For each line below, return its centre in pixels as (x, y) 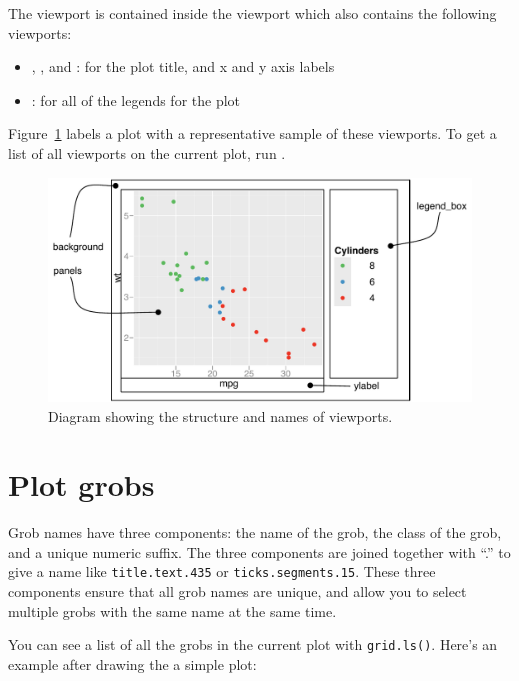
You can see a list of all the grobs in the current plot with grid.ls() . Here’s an (253, 644)
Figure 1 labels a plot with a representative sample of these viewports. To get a (252, 133)
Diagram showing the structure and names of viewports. (220, 415)
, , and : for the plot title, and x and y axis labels (183, 66)
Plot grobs (81, 484)
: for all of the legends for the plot (136, 99)
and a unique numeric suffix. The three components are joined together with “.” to (259, 551)
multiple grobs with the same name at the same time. (172, 610)
